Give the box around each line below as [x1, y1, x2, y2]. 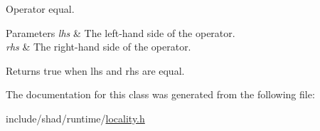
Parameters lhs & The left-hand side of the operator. [6, 25, 235, 40]
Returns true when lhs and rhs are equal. [6, 63, 185, 78]
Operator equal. [6, 1, 75, 16]
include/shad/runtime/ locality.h [6, 110, 145, 125]
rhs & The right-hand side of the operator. [6, 39, 191, 54]
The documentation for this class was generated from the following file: [6, 87, 315, 102]
